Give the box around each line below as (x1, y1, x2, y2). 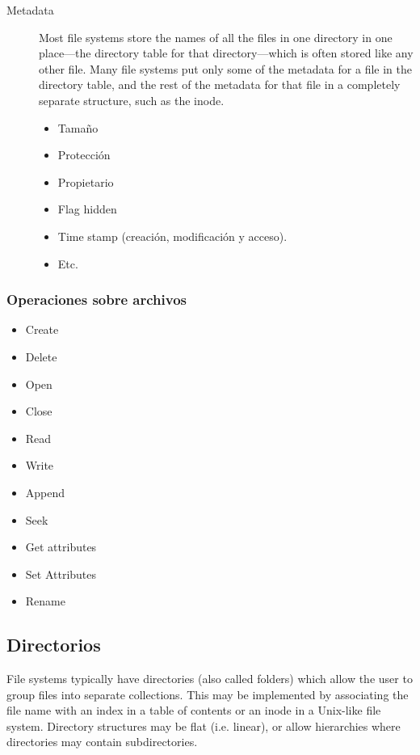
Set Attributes (25, 565, 97, 582)
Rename (25, 593, 65, 609)
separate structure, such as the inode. (39, 91, 225, 108)
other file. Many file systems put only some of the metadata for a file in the (39, 60, 412, 77)
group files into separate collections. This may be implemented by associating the (6, 685, 409, 702)
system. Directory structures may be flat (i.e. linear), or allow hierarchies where (6, 717, 401, 734)
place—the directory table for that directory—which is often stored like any (39, 44, 414, 61)
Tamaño (57, 119, 99, 136)
